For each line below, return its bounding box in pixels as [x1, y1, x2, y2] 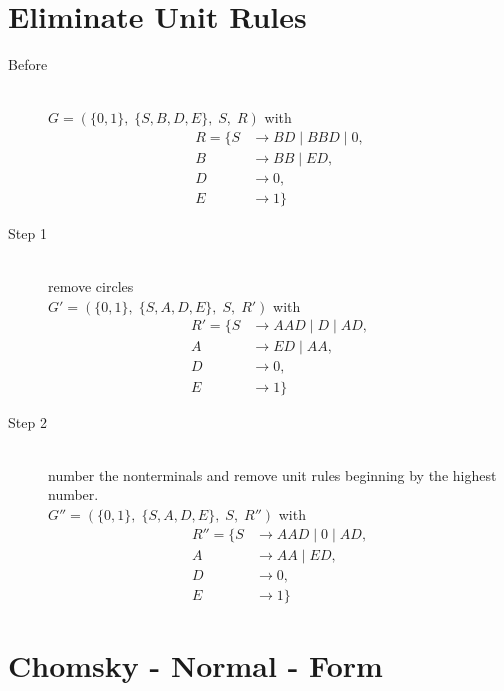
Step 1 [8, 223, 47, 244]
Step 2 [8, 411, 47, 432]
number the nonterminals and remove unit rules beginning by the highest [48, 464, 497, 485]
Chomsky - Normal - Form [8, 644, 383, 685]
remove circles [48, 276, 134, 297]
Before [8, 54, 48, 75]
